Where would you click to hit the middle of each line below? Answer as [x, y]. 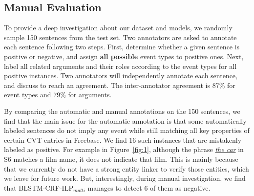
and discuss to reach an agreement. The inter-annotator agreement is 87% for [120, 85]
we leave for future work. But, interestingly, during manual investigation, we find [125, 178]
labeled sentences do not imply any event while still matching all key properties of [127, 130]
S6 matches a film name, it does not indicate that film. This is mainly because [121, 159]
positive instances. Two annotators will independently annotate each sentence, [121, 76]
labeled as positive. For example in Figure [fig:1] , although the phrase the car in [124, 149]
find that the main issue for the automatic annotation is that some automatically [125, 120]
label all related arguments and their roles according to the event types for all [120, 66]
